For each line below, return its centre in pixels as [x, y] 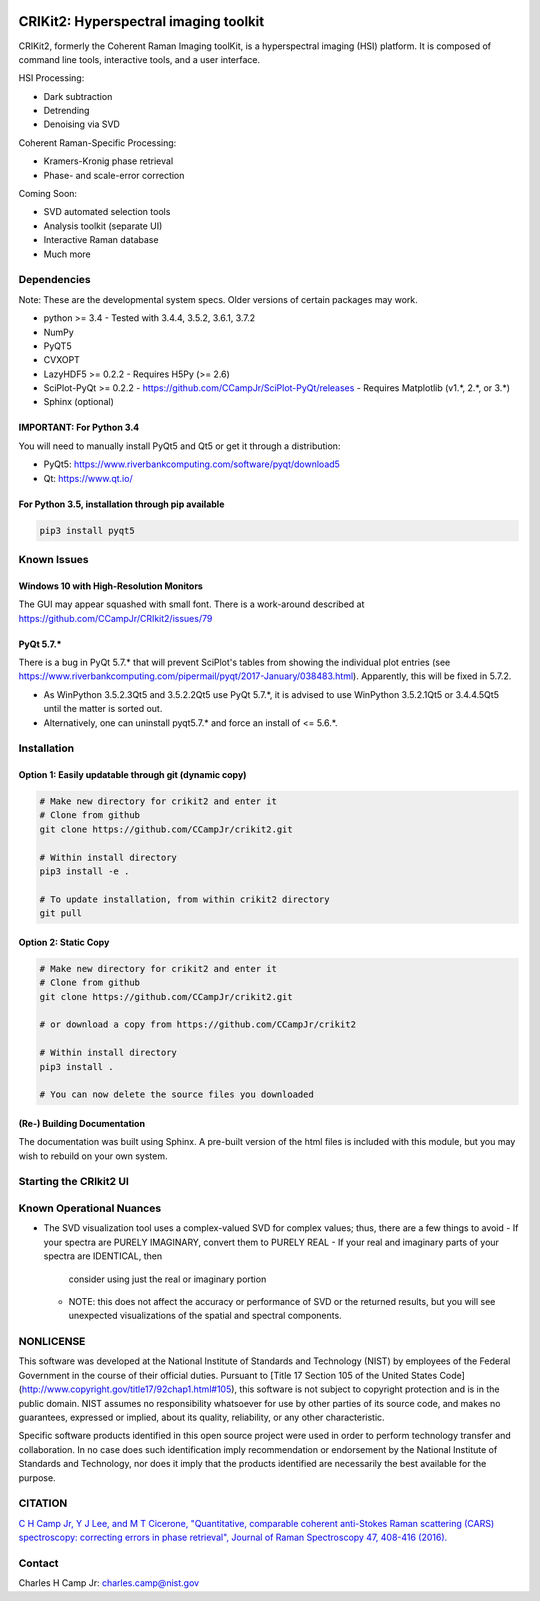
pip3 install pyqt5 [87, 530]
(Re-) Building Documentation [81, 1123]
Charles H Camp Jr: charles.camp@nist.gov [109, 1583]
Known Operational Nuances [90, 1208]
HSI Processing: [51, 78]
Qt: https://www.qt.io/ [88, 478]
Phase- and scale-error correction [114, 175]
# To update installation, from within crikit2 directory [184, 899]
